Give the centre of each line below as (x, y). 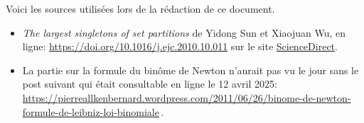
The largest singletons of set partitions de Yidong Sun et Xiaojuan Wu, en (184, 32)
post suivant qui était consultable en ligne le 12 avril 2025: (150, 84)
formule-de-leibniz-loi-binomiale (91, 111)
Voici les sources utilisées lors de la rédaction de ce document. (140, 8)
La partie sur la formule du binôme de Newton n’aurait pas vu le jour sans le (191, 70)
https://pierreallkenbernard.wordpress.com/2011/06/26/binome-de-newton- (187, 97)
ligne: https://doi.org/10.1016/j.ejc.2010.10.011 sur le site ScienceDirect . (180, 46)
